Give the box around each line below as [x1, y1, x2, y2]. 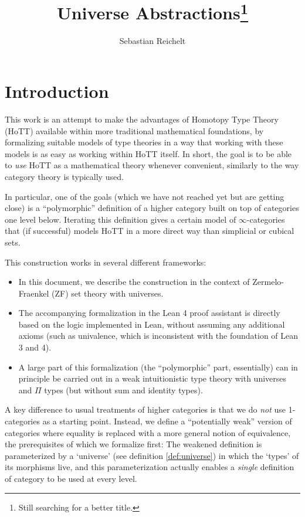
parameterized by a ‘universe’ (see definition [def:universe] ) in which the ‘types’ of [5, 449, 299, 461]
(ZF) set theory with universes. [52, 287, 164, 299]
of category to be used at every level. [5, 472, 137, 485]
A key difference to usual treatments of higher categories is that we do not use [5, 403, 286, 416]
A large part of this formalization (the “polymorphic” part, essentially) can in [18, 360, 298, 373]
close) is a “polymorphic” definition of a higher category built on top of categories [5, 202, 299, 214]
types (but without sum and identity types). [44, 383, 203, 396]
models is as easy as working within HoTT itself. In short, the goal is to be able [5, 147, 292, 159]
